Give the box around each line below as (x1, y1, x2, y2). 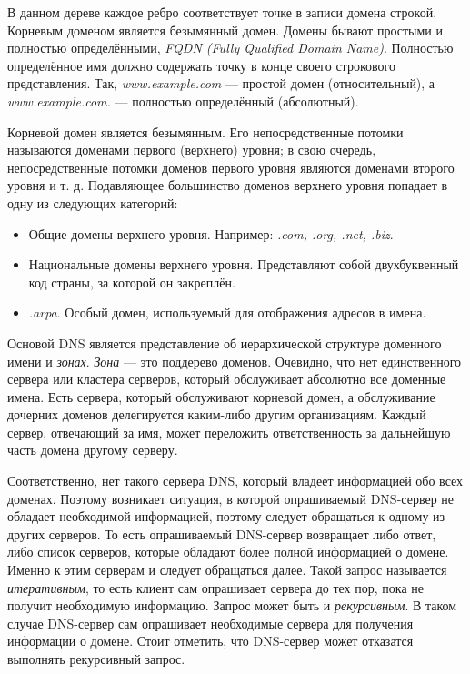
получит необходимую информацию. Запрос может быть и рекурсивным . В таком (7, 596, 457, 615)
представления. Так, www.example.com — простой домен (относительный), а (7, 74, 435, 93)
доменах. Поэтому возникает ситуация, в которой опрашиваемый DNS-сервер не (7, 488, 455, 508)
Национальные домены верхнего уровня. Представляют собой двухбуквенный (28, 255, 459, 274)
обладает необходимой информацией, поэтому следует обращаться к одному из (7, 507, 445, 526)
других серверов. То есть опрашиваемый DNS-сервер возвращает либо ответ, (7, 524, 436, 543)
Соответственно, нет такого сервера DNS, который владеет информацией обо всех (7, 471, 464, 490)
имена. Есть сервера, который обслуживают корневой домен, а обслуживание (7, 387, 435, 406)
